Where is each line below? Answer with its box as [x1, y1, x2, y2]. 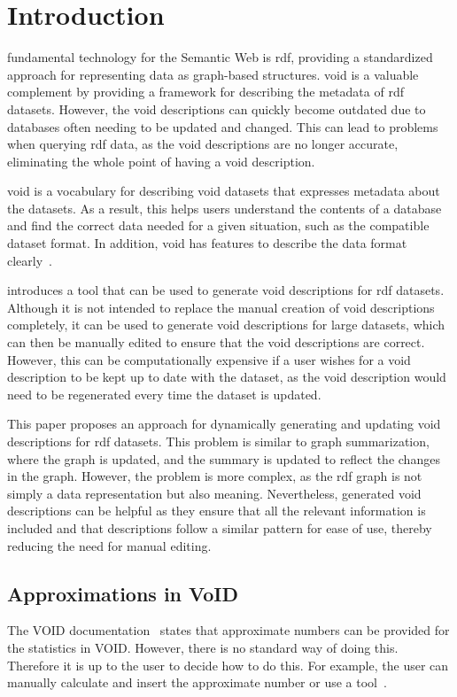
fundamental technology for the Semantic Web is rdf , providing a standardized [7, 48, 433, 66]
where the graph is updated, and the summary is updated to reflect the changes [7, 449, 440, 468]
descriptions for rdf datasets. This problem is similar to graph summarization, [7, 432, 430, 450]
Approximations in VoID [7, 579, 239, 607]
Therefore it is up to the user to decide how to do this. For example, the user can [7, 655, 449, 674]
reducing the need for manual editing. [7, 536, 212, 554]
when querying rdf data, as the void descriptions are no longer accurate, [7, 135, 399, 153]
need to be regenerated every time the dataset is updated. [7, 384, 321, 403]
